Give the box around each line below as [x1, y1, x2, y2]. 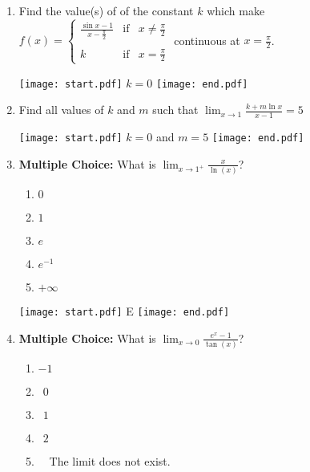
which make [207, 2, 265, 18]
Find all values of [18, 101, 104, 118]
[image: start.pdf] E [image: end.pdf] [18, 303, 230, 319]
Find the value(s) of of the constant [18, 2, 194, 18]
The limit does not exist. [49, 453, 171, 470]
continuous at [174, 31, 240, 48]
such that [152, 101, 199, 118]
